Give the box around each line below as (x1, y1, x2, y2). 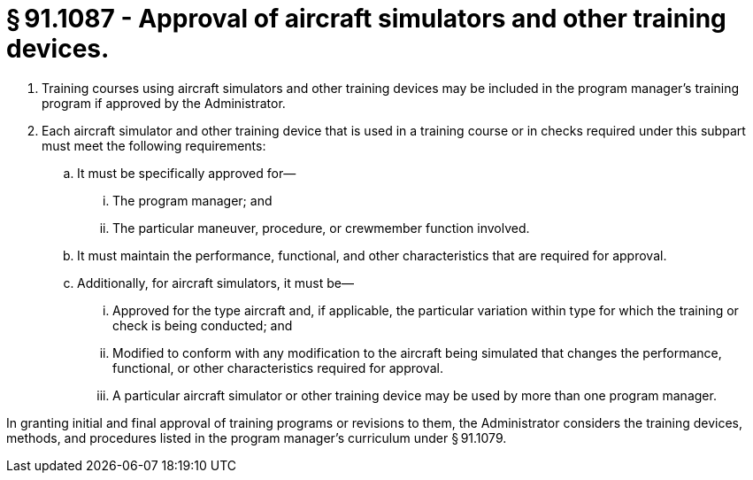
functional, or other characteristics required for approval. (112, 360, 443, 375)
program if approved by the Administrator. (42, 95, 286, 111)
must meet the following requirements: (42, 137, 266, 153)
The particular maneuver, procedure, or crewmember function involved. (112, 220, 530, 236)
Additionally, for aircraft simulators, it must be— (77, 275, 354, 290)
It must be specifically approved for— (77, 165, 296, 181)
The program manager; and (112, 192, 273, 208)
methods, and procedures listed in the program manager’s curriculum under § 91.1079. (6, 430, 507, 445)
